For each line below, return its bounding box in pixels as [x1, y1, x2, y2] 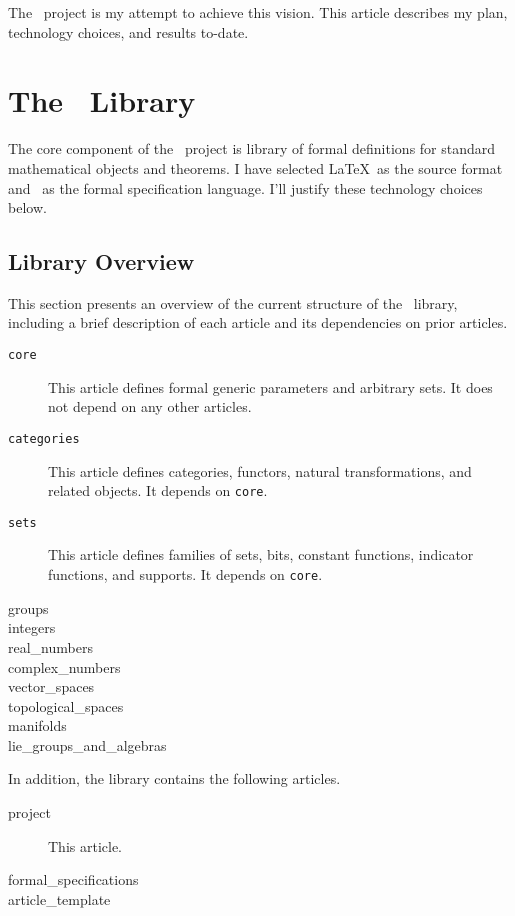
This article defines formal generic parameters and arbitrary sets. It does [48, 376, 493, 397]
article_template [8, 888, 111, 909]
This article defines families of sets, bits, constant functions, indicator [48, 544, 474, 565]
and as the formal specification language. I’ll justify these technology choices [8, 177, 483, 198]
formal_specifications [8, 869, 139, 890]
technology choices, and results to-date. [8, 21, 249, 42]
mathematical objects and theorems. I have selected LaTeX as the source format [8, 157, 503, 178]
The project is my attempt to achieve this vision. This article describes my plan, [8, 2, 508, 22]
